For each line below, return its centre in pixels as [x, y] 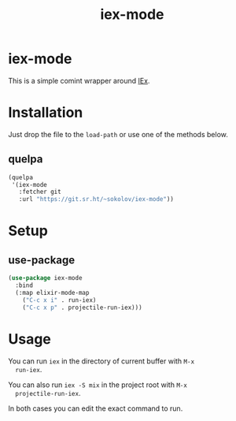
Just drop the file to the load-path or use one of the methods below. [118, 134]
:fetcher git [40, 192]
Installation [46, 113]
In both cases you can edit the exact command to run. [96, 408]
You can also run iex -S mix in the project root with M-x [98, 385]
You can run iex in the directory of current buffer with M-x [101, 361]
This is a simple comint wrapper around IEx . [79, 80]
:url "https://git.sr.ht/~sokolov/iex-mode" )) [96, 199]
